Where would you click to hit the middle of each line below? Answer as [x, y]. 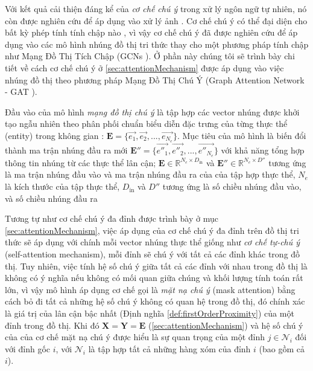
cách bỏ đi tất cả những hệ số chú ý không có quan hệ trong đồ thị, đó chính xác [155, 301]
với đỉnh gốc [28, 348]
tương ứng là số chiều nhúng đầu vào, [232, 186]
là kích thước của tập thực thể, [62, 186]
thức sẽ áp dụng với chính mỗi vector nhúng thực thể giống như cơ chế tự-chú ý [153, 242]
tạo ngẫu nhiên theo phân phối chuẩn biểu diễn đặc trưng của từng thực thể [146, 124]
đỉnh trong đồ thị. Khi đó [52, 325]
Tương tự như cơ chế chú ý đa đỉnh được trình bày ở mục [112, 218]
